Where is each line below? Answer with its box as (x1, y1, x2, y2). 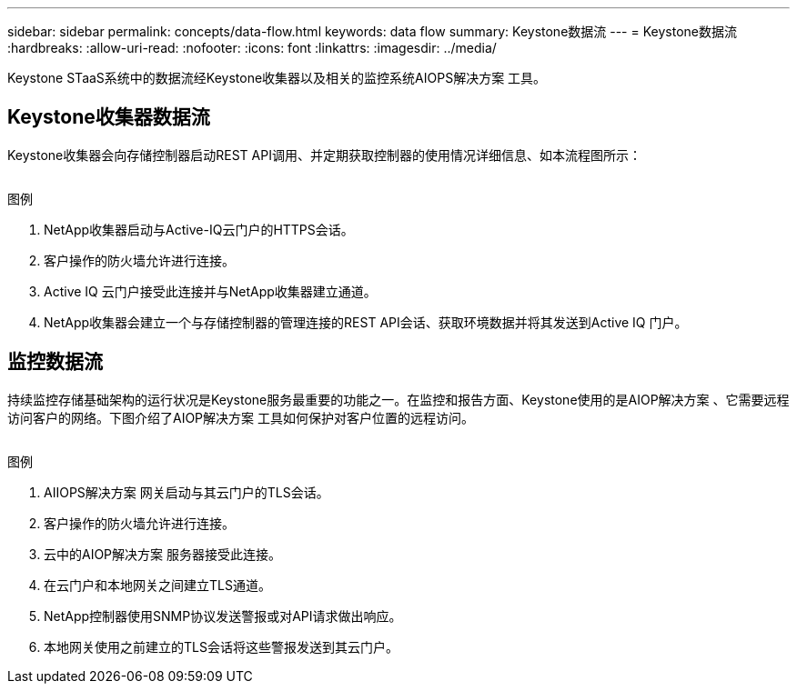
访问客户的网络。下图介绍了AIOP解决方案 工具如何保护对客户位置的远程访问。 (7, 409, 475, 426)
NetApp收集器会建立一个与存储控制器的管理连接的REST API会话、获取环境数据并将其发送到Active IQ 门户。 (44, 314, 688, 330)
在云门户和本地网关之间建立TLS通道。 (44, 576, 271, 593)
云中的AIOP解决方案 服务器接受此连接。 (44, 546, 282, 562)
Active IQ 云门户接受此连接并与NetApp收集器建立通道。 (44, 283, 377, 299)
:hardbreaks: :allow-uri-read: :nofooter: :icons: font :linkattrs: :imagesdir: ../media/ (7, 40, 497, 55)
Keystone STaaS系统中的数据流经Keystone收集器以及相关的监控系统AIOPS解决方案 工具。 (7, 70, 547, 85)
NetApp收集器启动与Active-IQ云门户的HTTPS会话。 (44, 221, 354, 237)
